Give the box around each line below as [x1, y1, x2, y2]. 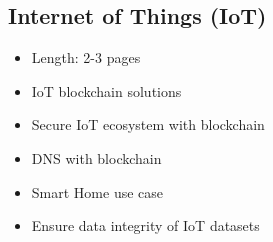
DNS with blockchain [31, 147, 162, 168]
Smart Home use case [31, 181, 164, 202]
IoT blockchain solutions [31, 80, 182, 101]
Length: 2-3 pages [31, 47, 141, 68]
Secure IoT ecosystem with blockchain [31, 114, 265, 135]
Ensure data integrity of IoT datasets [31, 215, 260, 236]
